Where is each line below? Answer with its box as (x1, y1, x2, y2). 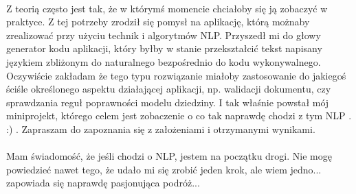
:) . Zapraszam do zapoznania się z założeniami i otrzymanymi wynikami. (6, 121, 315, 136)
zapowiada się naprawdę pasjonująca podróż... (6, 175, 200, 190)
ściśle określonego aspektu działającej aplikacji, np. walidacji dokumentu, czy (6, 82, 331, 96)
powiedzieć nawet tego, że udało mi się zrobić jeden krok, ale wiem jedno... (6, 162, 322, 176)
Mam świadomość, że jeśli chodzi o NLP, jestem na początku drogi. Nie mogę (6, 149, 332, 163)
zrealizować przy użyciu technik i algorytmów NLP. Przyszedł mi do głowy (6, 27, 321, 42)
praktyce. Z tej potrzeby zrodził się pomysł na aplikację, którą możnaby (6, 14, 310, 29)
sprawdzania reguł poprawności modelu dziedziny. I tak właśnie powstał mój (6, 95, 329, 109)
